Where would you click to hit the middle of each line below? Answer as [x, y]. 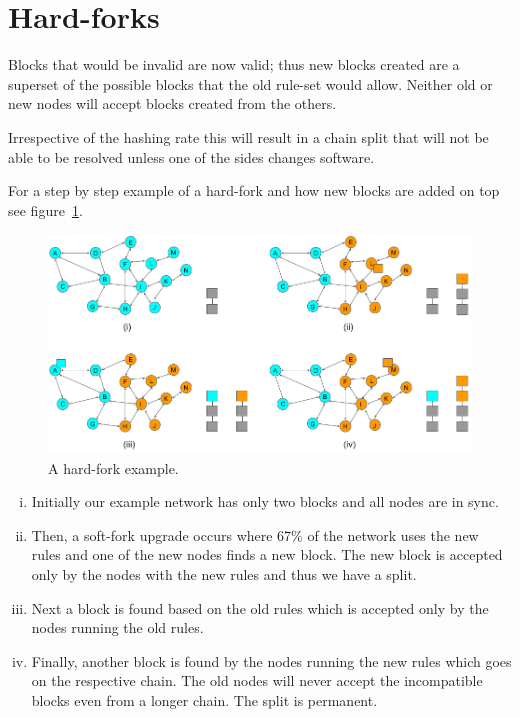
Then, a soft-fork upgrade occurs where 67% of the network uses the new [255, 534]
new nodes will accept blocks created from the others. [172, 103]
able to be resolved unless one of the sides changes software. [191, 156]
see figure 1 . [45, 209]
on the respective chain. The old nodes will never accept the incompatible [257, 680]
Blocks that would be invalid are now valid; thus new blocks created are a [234, 64]
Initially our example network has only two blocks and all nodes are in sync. [265, 501]
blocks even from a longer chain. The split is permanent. [204, 699]
